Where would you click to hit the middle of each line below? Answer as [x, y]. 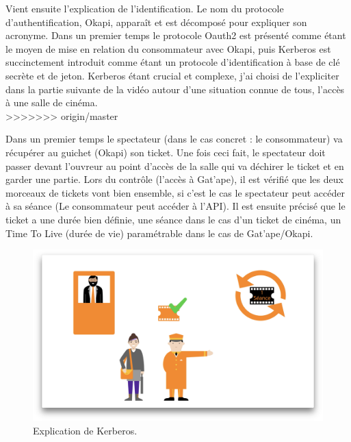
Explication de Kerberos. [85, 430]
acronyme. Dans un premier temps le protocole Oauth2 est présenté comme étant [176, 35]
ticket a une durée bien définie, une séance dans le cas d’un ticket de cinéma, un [173, 219]
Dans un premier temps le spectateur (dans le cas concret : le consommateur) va [174, 139]
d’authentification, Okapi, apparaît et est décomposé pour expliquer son [156, 22]
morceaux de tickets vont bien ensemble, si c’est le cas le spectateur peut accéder [175, 192]
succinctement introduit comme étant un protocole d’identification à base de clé [173, 62]
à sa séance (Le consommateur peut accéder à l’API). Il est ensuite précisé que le [175, 206]
